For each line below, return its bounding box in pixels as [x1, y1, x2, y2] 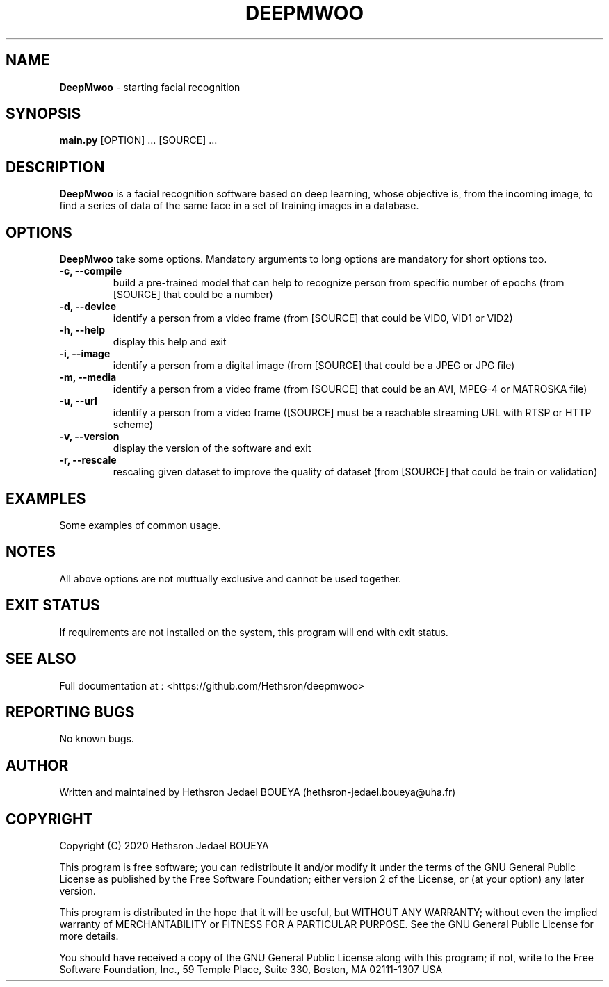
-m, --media [59, 371, 117, 384]
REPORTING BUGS [6, 703, 135, 721]
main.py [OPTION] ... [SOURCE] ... [59, 134, 218, 147]
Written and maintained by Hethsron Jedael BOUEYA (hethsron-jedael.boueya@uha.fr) [59, 786, 456, 799]
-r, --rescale [59, 454, 117, 466]
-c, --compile [59, 265, 122, 277]
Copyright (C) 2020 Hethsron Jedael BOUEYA [59, 840, 269, 852]
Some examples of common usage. [59, 519, 221, 531]
